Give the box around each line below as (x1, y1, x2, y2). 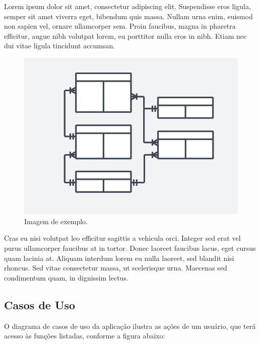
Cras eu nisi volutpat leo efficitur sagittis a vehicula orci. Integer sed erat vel (4, 233, 241, 243)
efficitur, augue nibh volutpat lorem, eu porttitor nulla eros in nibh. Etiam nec (4, 30, 247, 41)
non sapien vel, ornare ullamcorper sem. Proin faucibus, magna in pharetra (4, 21, 236, 31)
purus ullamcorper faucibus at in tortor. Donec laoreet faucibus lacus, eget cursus (4, 242, 256, 253)
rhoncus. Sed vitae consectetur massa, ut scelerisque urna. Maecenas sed (4, 262, 227, 273)
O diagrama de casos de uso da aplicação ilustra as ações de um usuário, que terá (4, 320, 256, 331)
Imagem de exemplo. (24, 216, 88, 226)
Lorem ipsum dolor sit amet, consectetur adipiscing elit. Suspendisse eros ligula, (4, 1, 251, 11)
